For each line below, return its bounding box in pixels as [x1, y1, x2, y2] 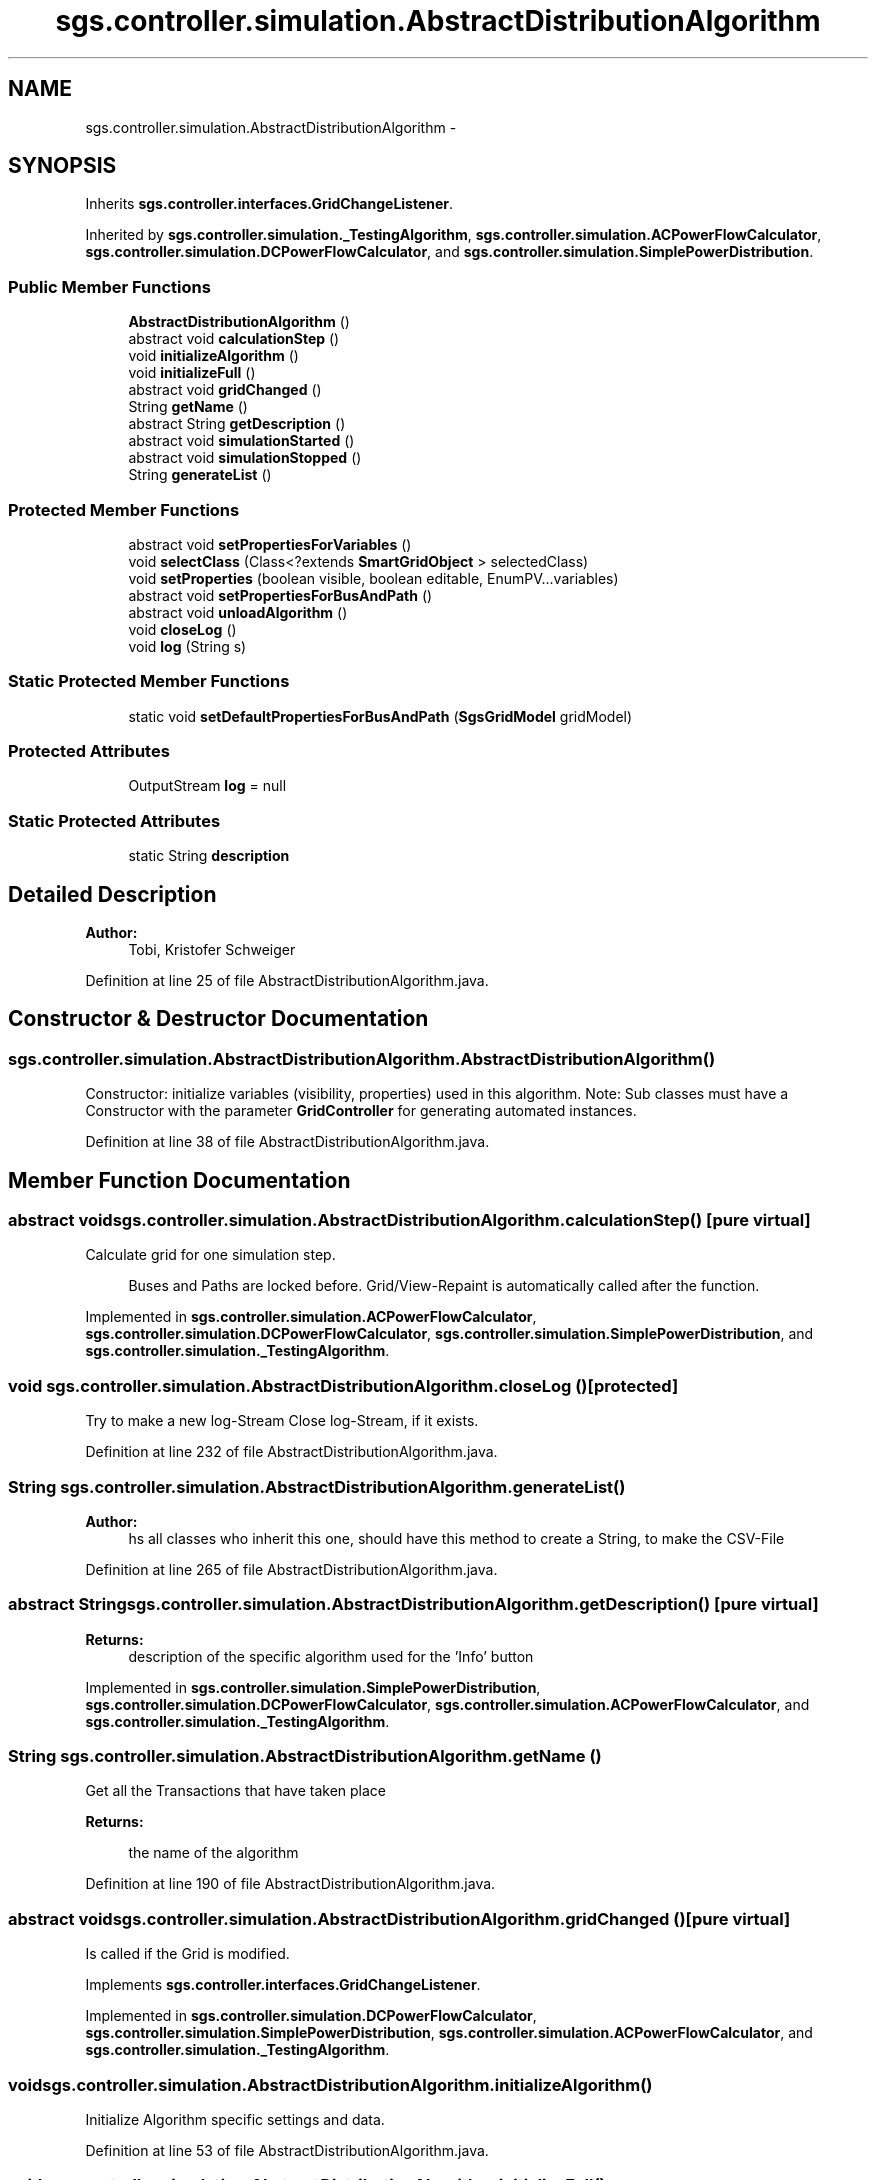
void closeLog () [128, 620, 237, 638]
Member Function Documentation [8, 1167, 351, 1193]
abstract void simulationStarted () [128, 432, 355, 450]
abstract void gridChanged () [128, 381, 322, 399]
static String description [128, 847, 290, 865]
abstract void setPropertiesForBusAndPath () [128, 586, 433, 604]
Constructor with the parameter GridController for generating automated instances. [85, 1102, 637, 1120]
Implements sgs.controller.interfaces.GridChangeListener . [85, 1976, 481, 1994]
